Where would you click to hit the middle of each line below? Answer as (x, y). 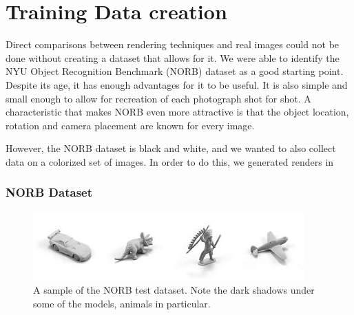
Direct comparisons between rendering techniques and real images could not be (173, 44)
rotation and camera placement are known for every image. (130, 125)
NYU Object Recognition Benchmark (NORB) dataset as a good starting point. (175, 71)
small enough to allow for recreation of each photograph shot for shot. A (158, 98)
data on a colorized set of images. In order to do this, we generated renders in (170, 161)
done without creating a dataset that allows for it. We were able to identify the (173, 57)
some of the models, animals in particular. (122, 303)
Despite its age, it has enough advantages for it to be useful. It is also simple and (177, 84)
